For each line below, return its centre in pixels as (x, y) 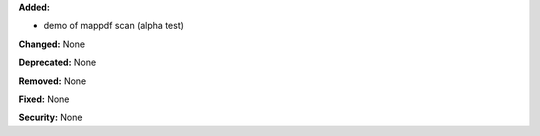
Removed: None (52, 81)
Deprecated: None (57, 62)
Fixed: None (44, 99)
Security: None (50, 117)
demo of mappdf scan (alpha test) (114, 26)
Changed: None (51, 44)
